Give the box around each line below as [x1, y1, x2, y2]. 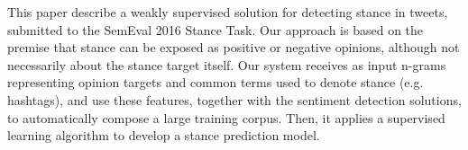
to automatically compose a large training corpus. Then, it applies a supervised [7, 108, 445, 127]
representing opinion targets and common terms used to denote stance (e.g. [7, 73, 424, 92]
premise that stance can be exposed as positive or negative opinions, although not [7, 38, 460, 57]
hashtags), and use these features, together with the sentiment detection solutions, [7, 90, 462, 109]
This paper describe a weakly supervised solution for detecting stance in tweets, [7, 3, 448, 21]
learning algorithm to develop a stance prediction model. [7, 126, 320, 145]
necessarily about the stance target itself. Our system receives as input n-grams [7, 55, 446, 74]
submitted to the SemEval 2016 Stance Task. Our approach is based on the [7, 20, 424, 39]
